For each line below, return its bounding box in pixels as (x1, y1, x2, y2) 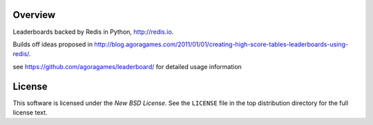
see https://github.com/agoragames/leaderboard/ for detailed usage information (12, 62, 242, 70)
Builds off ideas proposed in (12, 40, 93, 48)
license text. (12, 108, 48, 117)
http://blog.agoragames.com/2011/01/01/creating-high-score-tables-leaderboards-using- (94, 40, 349, 48)
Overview (12, 9, 56, 21)
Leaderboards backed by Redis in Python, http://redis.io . (12, 28, 174, 36)
